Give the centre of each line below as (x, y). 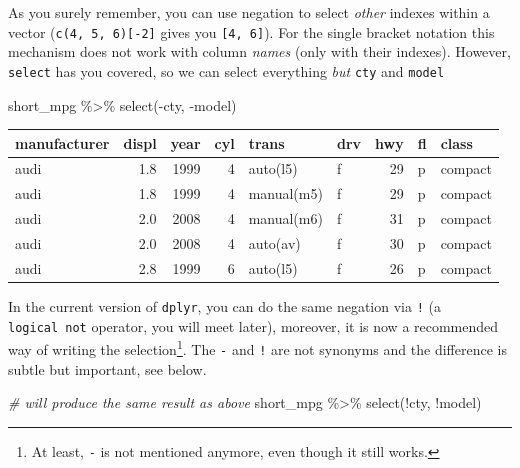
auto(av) (274, 242)
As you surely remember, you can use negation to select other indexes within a (249, 12)
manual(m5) (285, 193)
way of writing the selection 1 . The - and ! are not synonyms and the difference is (257, 347)
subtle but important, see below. (107, 368)
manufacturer (62, 142)
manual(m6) (285, 218)
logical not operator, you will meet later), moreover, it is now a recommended (253, 325)
